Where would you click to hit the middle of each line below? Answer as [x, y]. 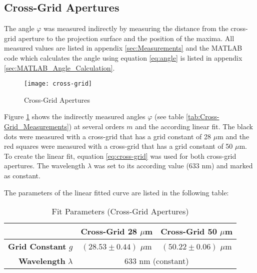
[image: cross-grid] [58, 84]
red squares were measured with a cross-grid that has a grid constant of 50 [118, 146]
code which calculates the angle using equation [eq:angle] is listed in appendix [123, 57]
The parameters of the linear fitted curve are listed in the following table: [116, 192]
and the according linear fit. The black [194, 126]
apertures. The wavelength [45, 166]
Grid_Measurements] [36, 126]
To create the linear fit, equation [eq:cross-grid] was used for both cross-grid [120, 156]
